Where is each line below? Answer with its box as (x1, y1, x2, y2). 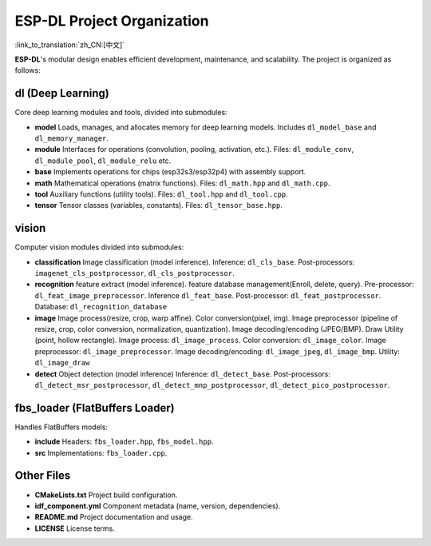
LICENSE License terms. (34, 524, 116, 533)
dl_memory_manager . (34, 134, 109, 143)
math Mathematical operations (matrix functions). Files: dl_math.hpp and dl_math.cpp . (34, 178, 330, 188)
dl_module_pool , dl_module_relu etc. (34, 156, 172, 165)
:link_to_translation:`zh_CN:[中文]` (14, 40, 125, 50)
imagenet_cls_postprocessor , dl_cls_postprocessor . (34, 269, 235, 278)
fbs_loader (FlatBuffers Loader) (14, 401, 175, 415)
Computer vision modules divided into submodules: (14, 242, 184, 252)
